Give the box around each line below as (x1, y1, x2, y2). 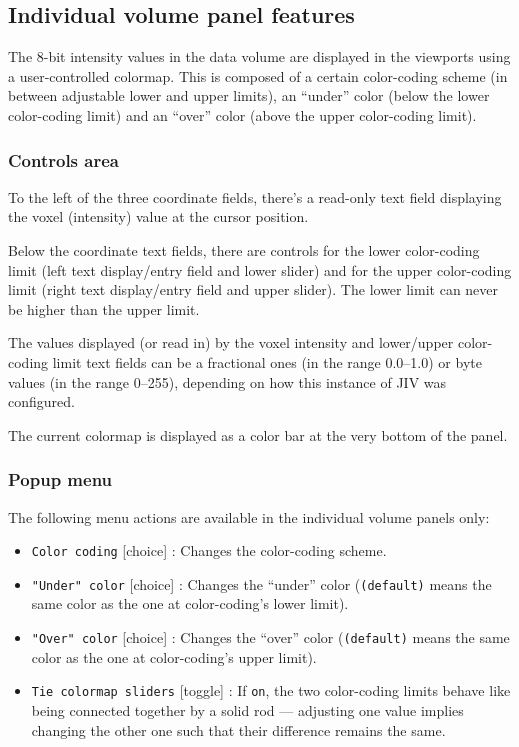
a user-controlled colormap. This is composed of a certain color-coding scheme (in (8, 65, 508, 86)
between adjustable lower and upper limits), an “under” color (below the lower (8, 85, 490, 106)
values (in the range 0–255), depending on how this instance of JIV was (8, 371, 447, 392)
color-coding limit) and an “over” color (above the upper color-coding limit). (8, 104, 477, 125)
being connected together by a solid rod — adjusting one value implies (31, 699, 464, 720)
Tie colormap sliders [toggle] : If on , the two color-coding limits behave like (31, 680, 511, 701)
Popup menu (8, 467, 113, 492)
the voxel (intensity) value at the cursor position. (8, 206, 309, 227)
